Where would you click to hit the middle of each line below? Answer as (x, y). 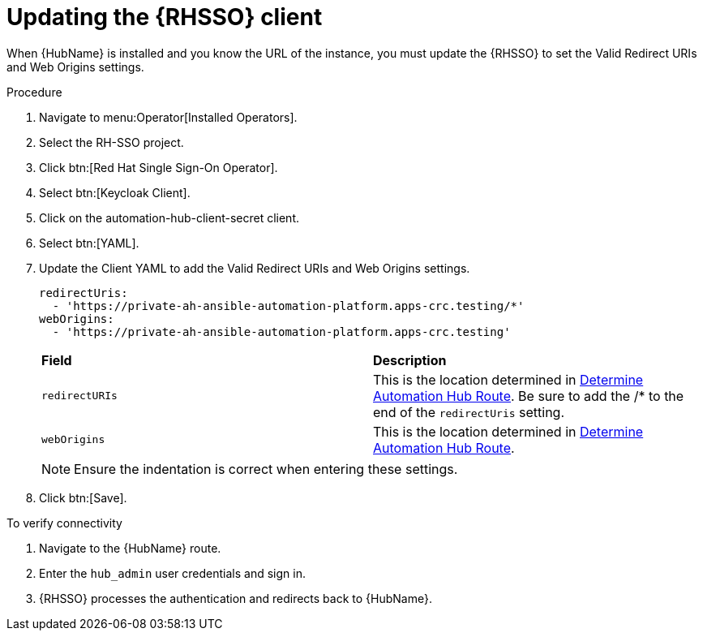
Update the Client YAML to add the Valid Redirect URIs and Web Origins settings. (255, 268)
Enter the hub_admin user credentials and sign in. (172, 573)
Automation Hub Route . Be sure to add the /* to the (529, 396)
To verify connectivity (64, 523)
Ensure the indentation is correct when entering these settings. (266, 469)
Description (410, 360)
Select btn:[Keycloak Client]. (115, 192)
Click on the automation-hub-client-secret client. (169, 217)
